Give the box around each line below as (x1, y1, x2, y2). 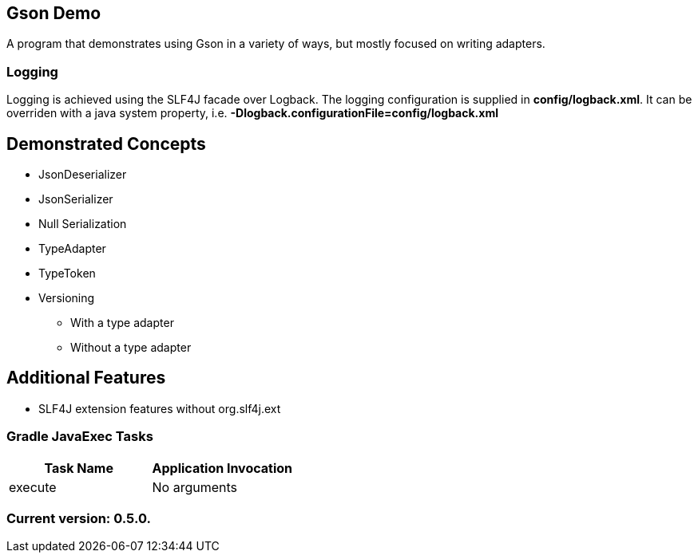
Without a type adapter (70, 341, 192, 355)
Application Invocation (152, 459, 293, 476)
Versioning (38, 291, 95, 305)
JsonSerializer (38, 192, 113, 207)
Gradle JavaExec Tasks (6, 428, 153, 445)
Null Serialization (38, 217, 127, 231)
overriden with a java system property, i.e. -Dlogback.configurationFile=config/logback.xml (6, 106, 498, 120)
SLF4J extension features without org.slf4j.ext (38, 401, 281, 415)
